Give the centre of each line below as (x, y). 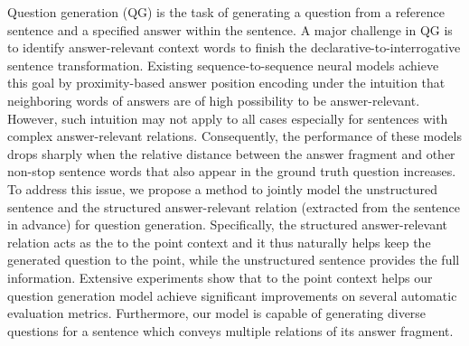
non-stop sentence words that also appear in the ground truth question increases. (232, 171)
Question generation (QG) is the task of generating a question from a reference (226, 12)
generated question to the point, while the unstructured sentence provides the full (234, 260)
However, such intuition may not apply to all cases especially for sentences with (228, 118)
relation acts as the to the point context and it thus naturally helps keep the (219, 242)
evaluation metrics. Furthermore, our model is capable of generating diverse (217, 313)
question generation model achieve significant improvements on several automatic (232, 295)
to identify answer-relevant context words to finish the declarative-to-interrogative (234, 47)
